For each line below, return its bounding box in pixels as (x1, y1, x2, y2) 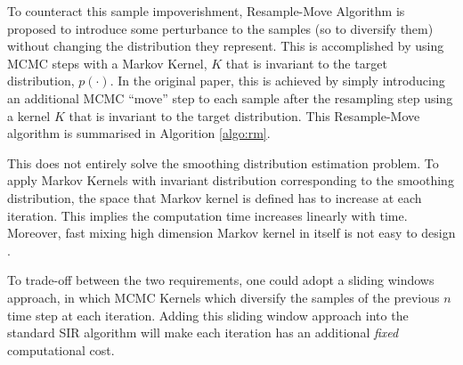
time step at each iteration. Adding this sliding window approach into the (7, 305, 409, 324)
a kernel (7, 106, 51, 125)
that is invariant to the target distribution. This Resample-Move (69, 106, 420, 125)
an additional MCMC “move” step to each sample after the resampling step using (7, 88, 453, 107)
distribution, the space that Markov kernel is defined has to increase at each (7, 188, 422, 207)
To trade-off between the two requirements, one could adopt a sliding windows (7, 271, 435, 289)
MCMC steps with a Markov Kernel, (7, 53, 207, 72)
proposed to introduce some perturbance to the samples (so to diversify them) (7, 19, 434, 37)
